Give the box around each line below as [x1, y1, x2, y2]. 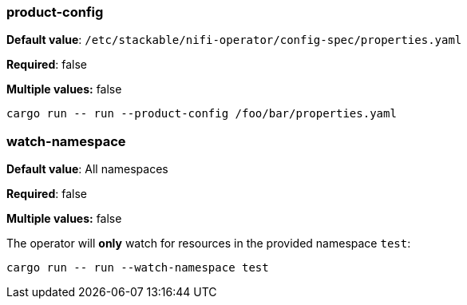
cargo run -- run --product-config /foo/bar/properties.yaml [6, 107, 397, 121]
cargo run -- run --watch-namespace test [6, 261, 269, 275]
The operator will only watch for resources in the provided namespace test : [6, 236, 411, 251]
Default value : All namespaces [6, 162, 168, 176]
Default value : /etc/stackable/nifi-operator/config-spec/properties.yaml [6, 33, 462, 47]
